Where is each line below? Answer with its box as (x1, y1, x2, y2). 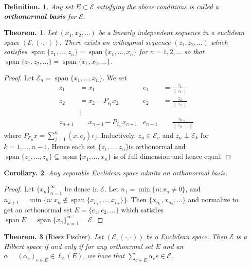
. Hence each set (47, 141, 96, 152)
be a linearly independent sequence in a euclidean (98, 27, 245, 38)
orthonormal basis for (4, 11, 76, 21)
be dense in (64, 184, 98, 194)
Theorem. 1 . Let (4, 27, 57, 38)
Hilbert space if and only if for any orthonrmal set (4, 241, 153, 251)
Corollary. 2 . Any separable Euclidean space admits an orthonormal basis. (4, 167, 228, 177)
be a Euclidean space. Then (146, 231, 227, 242)
